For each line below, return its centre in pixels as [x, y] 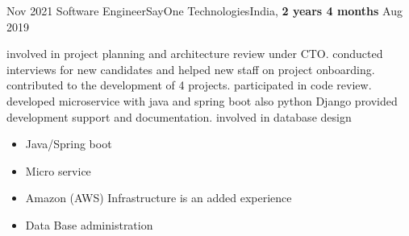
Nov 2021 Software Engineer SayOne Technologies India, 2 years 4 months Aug [204, 10]
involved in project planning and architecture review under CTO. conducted [195, 54]
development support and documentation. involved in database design [179, 116]
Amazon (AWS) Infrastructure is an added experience [159, 198]
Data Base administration [89, 224]
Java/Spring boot [69, 144]
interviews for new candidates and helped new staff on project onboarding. [191, 69]
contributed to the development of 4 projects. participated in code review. [189, 85]
